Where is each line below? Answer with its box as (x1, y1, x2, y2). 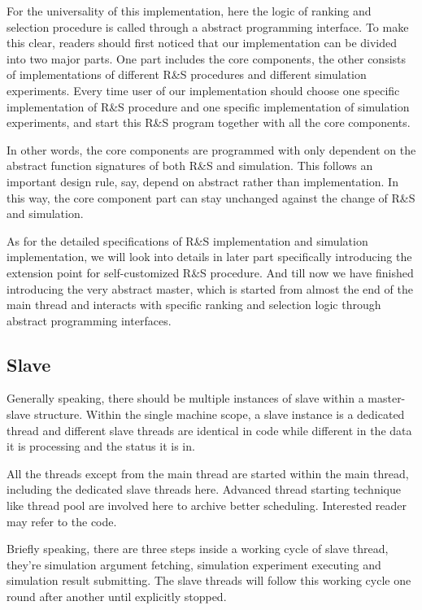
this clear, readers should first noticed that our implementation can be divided (7, 34, 398, 51)
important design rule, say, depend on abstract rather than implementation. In (7, 172, 398, 190)
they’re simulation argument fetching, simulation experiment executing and (7, 556, 381, 573)
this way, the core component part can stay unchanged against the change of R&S (7, 189, 415, 206)
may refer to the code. (7, 512, 117, 529)
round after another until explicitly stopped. (7, 588, 227, 605)
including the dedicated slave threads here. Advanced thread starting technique (7, 481, 401, 498)
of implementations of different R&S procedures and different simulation (7, 66, 367, 83)
